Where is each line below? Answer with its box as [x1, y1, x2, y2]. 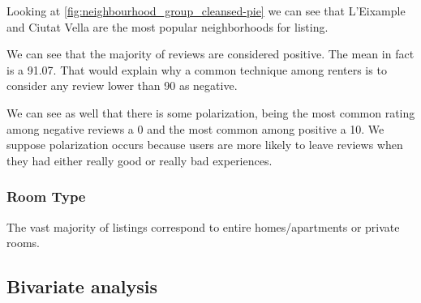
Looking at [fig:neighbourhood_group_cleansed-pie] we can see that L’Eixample [6, 2, 406, 19]
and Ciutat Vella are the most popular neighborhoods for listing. [6, 18, 329, 35]
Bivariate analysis [6, 274, 158, 299]
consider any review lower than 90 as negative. [6, 77, 238, 94]
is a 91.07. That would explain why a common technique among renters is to [6, 61, 387, 78]
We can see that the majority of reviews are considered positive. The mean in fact [6, 45, 415, 62]
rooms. [6, 234, 40, 251]
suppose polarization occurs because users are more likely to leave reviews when [6, 136, 403, 153]
